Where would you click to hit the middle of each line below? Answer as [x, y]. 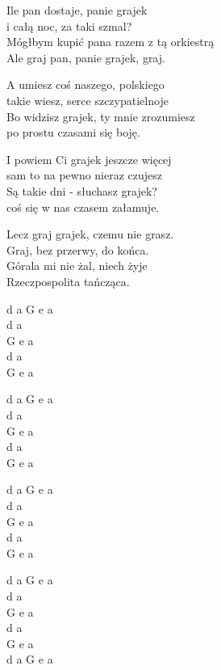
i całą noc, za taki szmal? [69, 25]
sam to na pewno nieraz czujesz [85, 175]
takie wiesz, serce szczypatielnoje [88, 100]
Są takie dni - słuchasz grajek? [82, 190]
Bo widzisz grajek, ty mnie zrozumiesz [101, 116]
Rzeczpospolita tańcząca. [68, 281]
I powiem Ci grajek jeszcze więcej [89, 159]
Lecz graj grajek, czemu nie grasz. [90, 234]
